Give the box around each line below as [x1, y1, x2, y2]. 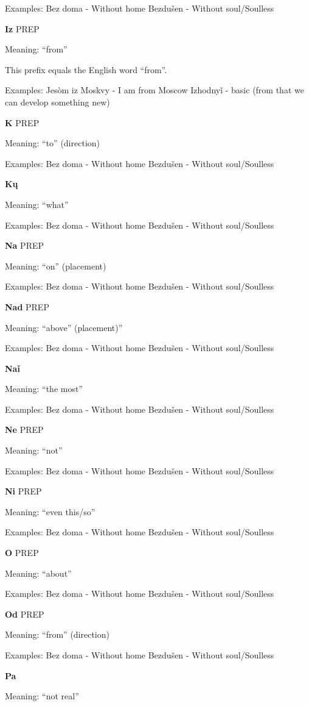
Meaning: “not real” [5, 690, 79, 702]
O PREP [5, 546, 39, 559]
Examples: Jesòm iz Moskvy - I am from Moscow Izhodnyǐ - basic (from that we [5, 84, 304, 96]
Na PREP [5, 239, 44, 252]
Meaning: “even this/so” [5, 505, 95, 518]
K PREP [5, 116, 40, 129]
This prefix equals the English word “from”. [5, 63, 167, 76]
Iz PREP [5, 22, 40, 35]
